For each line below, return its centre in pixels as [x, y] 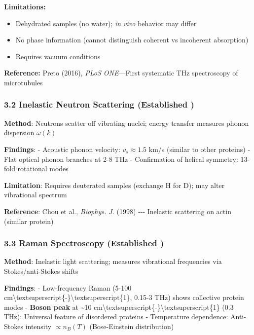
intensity [38, 326]
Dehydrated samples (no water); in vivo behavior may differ [106, 23]
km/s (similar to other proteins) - [200, 149]
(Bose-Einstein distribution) [132, 326]
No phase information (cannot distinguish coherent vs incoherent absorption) [132, 40]
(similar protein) [29, 221]
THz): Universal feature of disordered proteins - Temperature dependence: [116, 316]
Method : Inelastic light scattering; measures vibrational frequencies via [113, 261]
